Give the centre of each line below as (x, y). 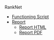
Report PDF (31, 32)
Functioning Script (30, 17)
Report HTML (33, 27)
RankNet (13, 7)
